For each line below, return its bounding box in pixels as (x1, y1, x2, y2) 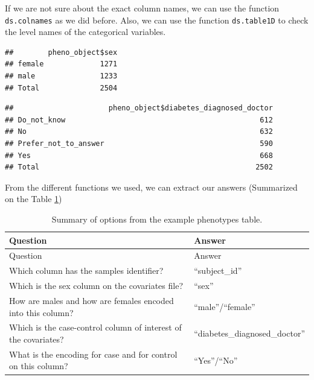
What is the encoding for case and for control (9, 347, 178, 360)
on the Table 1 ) (5, 192, 62, 205)
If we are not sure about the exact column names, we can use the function (5, 2, 280, 14)
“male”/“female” (194, 300, 255, 312)
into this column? (9, 306, 74, 318)
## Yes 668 (5, 151, 273, 160)
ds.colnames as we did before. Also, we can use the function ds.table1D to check (5, 13, 309, 26)
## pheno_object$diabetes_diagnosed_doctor (5, 104, 273, 113)
